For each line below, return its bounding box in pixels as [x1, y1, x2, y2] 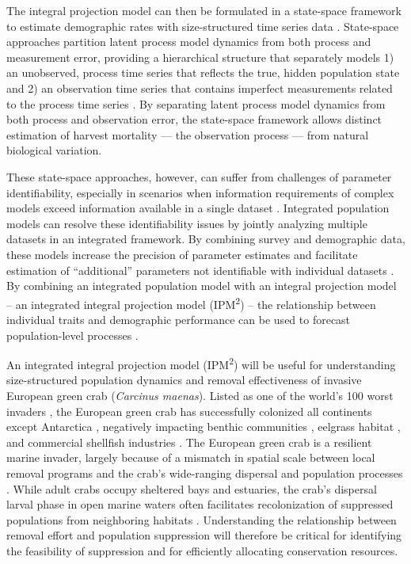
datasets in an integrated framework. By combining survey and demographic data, [6, 231, 405, 247]
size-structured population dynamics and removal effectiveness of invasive [6, 372, 362, 388]
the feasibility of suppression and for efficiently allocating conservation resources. [6, 542, 398, 558]
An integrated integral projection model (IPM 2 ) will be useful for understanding [6, 354, 396, 372]
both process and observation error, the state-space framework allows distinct [6, 111, 382, 128]
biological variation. [6, 142, 102, 158]
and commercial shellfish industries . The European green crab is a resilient [6, 433, 372, 450]
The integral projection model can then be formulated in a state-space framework [6, 2, 401, 18]
